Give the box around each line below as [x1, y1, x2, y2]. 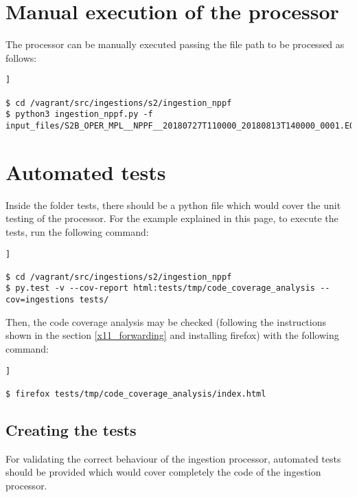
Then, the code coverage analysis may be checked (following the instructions [5, 314, 327, 329]
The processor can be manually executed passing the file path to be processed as [5, 37, 345, 52]
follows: [5, 50, 37, 65]
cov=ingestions [5, 295, 75, 305]
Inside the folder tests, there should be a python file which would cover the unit [5, 197, 341, 212]
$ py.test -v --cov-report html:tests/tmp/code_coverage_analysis [5, 283, 316, 294]
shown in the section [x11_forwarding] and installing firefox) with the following [5, 328, 339, 342]
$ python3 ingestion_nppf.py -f [5, 109, 153, 120]
